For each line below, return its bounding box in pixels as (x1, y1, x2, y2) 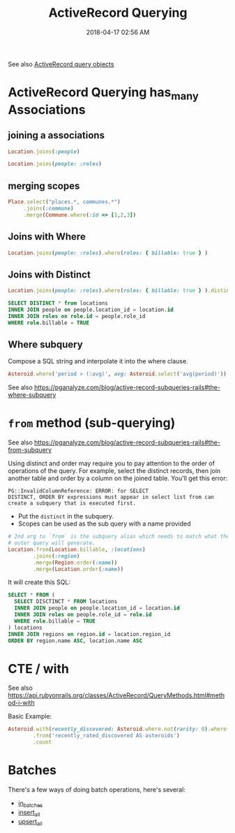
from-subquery (8, 446, 52, 454)
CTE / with (8, 660, 69, 676)
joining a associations (8, 129, 105, 141)
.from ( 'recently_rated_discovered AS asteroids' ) (33, 732, 180, 739)
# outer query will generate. (8, 539, 96, 546)
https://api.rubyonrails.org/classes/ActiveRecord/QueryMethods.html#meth (8, 691, 225, 700)
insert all (17, 808, 40, 818)
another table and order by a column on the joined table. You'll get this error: (8, 474, 228, 483)
